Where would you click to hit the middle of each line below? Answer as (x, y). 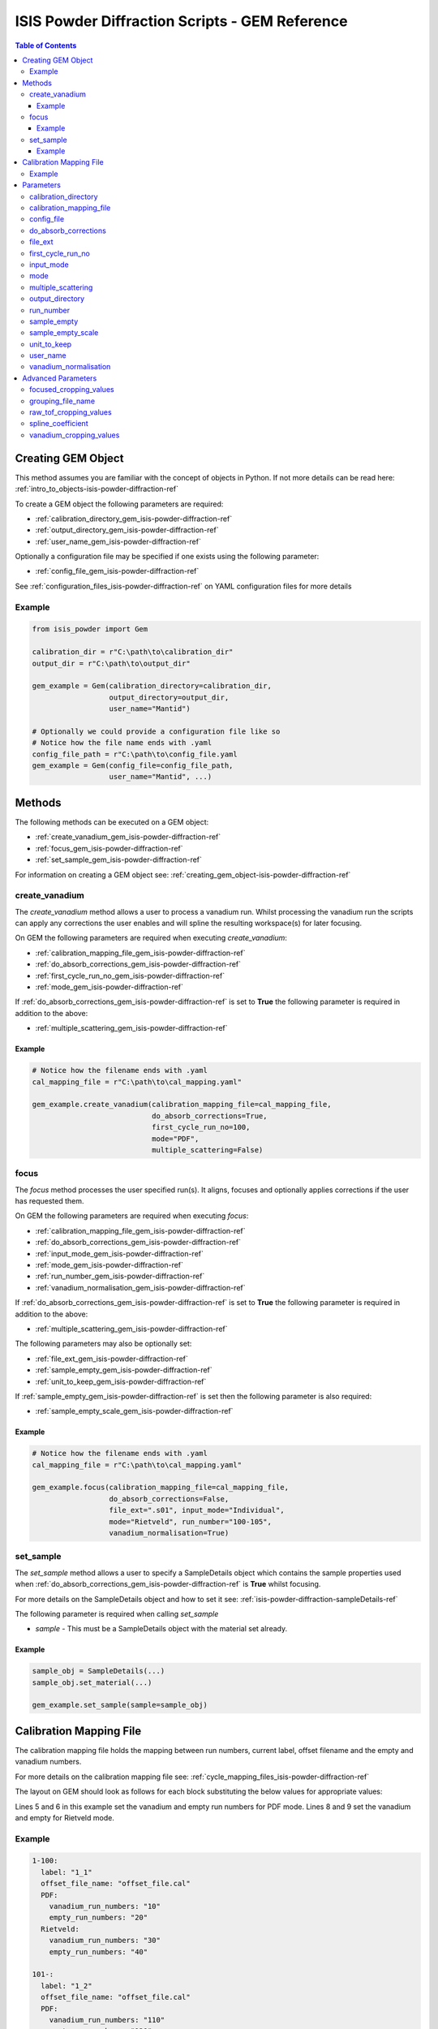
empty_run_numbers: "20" (99, 1918)
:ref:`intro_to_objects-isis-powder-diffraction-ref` (97, 489)
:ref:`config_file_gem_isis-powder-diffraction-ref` (117, 571)
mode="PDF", (175, 1139)
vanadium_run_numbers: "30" (105, 1941)
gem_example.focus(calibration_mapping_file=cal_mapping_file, (161, 1488)
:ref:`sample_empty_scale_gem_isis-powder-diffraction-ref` (134, 1411)
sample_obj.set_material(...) (92, 1682)
